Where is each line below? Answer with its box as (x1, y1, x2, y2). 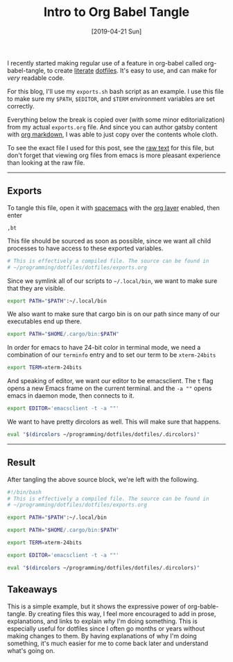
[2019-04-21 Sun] (91, 27, 142, 35)
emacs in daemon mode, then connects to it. (7, 391, 135, 400)
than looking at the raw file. (7, 158, 85, 167)
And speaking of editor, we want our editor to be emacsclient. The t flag (7, 377, 214, 385)
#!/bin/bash (7, 488, 42, 496)
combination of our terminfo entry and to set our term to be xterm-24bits (7, 350, 216, 359)
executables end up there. (7, 317, 82, 325)
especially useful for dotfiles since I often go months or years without (7, 624, 205, 633)
